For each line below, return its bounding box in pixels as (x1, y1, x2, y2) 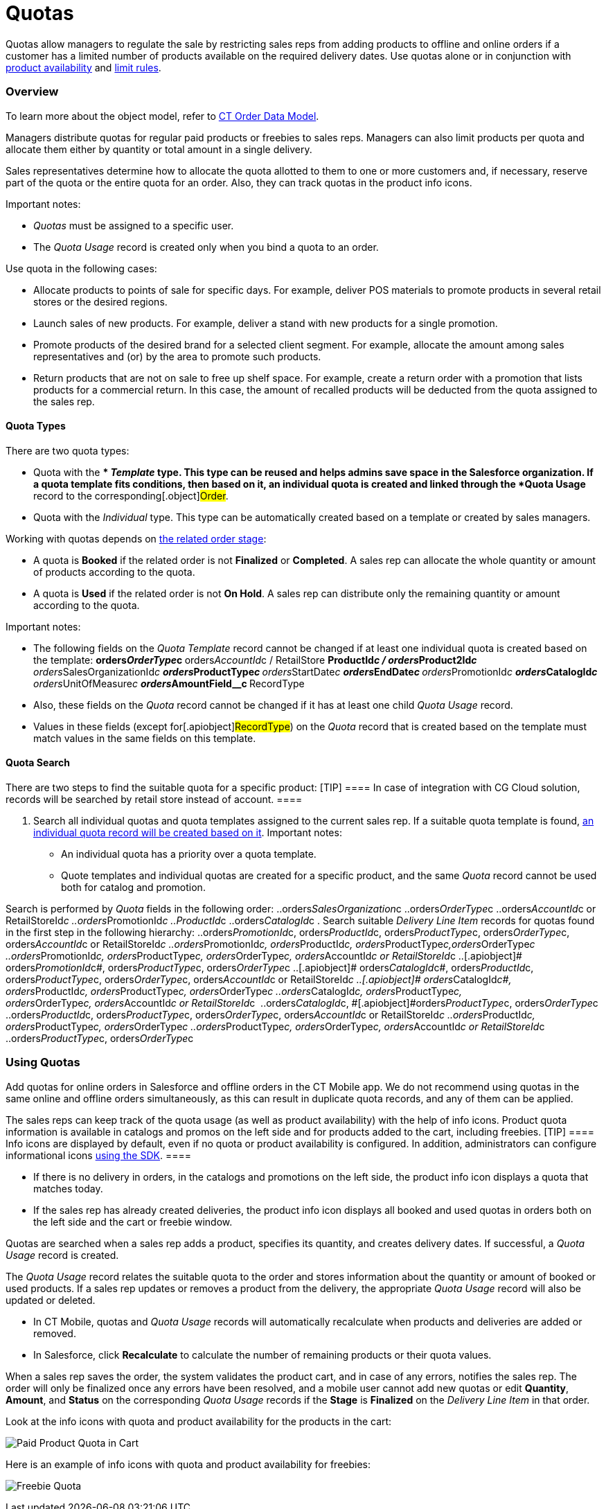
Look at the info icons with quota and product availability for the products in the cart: (6, 1415, 392, 1427)
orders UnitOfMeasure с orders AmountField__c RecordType (33, 677, 305, 689)
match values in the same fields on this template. (33, 732, 256, 744)
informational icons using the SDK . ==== (6, 1149, 191, 1161)
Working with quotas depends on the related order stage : (6, 532, 267, 545)
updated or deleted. (6, 1294, 96, 1306)
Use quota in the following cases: (6, 262, 157, 274)
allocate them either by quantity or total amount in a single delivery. (6, 143, 312, 155)
